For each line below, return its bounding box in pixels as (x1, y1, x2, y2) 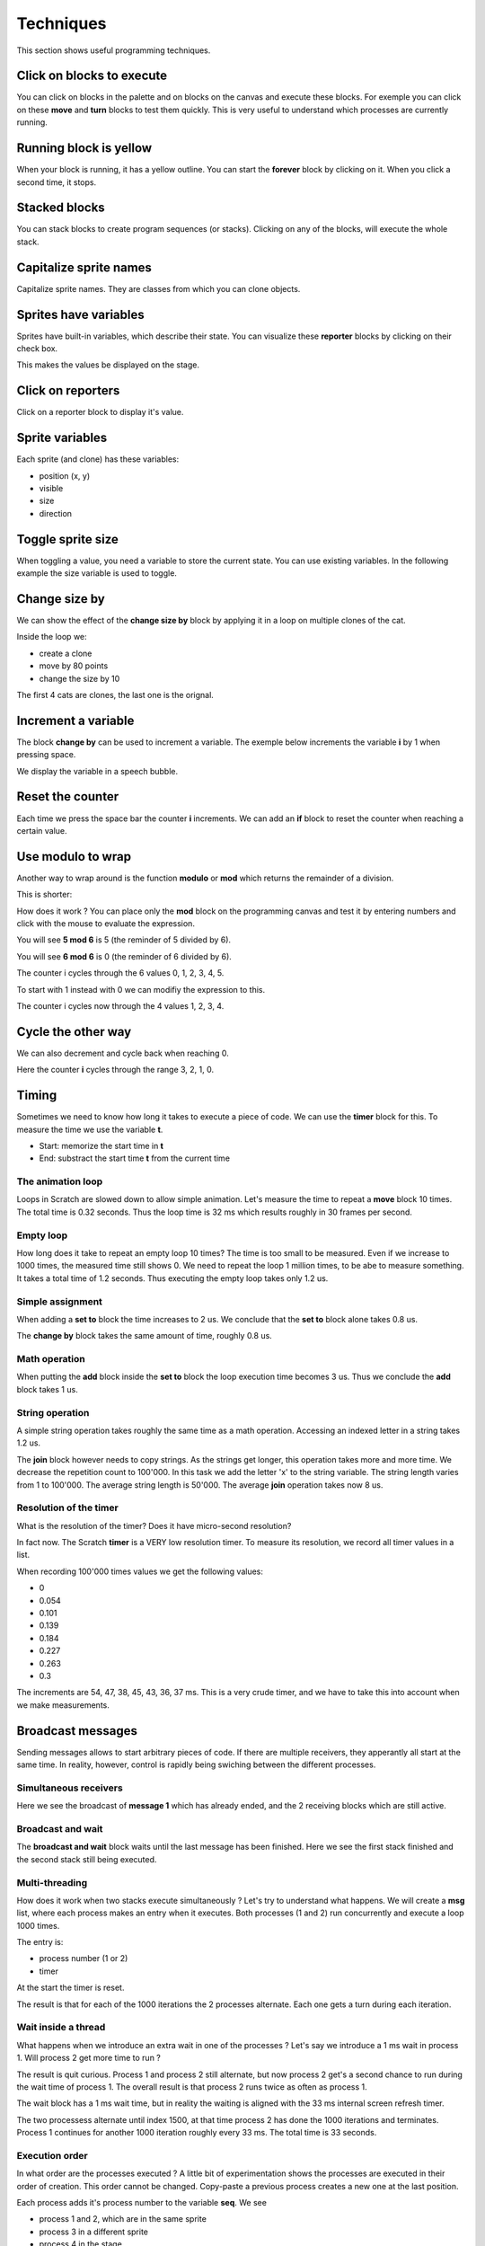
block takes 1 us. (16, 1384, 78, 1394)
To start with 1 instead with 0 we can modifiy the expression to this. (16, 984, 265, 995)
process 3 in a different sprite (39, 2226, 148, 2237)
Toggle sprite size (16, 531, 119, 547)
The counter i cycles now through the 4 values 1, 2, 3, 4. (16, 1000, 225, 1011)
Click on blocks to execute (16, 68, 168, 84)
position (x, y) (39, 470, 91, 481)
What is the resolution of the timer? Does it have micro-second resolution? (16, 1520, 292, 1531)
